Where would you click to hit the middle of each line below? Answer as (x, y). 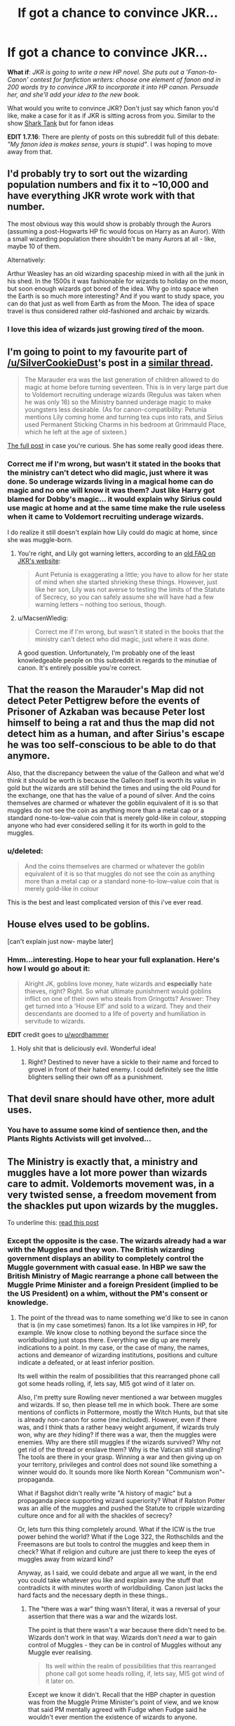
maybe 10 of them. (34, 246)
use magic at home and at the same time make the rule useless (116, 508)
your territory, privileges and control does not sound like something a (117, 1465)
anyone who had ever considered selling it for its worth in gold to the (106, 825)
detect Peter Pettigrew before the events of (104, 701)
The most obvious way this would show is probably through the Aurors (109, 224)
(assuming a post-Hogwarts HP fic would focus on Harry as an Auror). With (116, 231)
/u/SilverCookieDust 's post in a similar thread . (110, 363)
